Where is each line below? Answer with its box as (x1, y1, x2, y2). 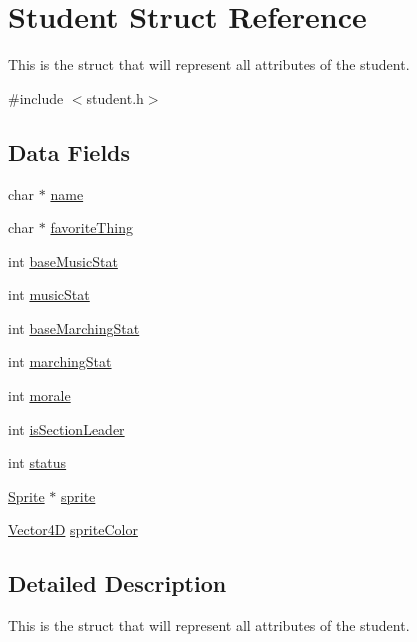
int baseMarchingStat (8, 317, 140, 338)
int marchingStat (8, 351, 112, 372)
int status (8, 452, 67, 473)
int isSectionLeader (8, 418, 125, 439)
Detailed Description (8, 568, 227, 599)
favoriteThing (50, 217, 133, 238)
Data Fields (8, 136, 131, 167)
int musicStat (8, 284, 90, 305)
